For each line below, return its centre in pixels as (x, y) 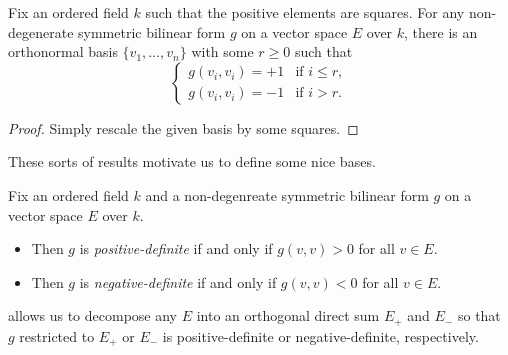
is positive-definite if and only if (176, 248)
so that (479, 315)
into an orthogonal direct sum (288, 315)
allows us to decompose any (92, 315)
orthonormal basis (63, 51)
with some (222, 51)
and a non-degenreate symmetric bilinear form (287, 194)
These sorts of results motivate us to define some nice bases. (192, 161)
